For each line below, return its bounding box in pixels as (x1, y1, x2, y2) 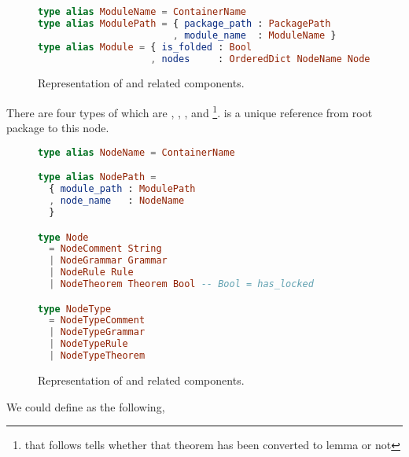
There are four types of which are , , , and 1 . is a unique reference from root (6, 101, 373, 120)
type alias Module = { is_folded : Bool (38, 41, 252, 53)
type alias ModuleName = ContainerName (38, 6, 246, 17)
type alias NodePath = (38, 171, 157, 183)
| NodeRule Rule (49, 267, 134, 278)
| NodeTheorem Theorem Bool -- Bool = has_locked (49, 278, 314, 289)
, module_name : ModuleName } (172, 29, 337, 41)
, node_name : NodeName (49, 195, 185, 207)
